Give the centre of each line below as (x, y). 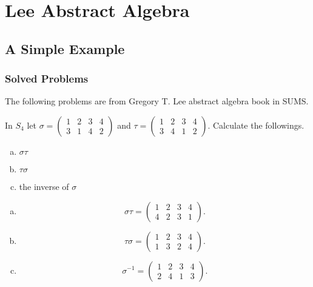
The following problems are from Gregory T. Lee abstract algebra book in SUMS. (157, 101)
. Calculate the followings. (256, 125)
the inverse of (44, 186)
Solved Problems (47, 79)
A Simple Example (65, 48)
